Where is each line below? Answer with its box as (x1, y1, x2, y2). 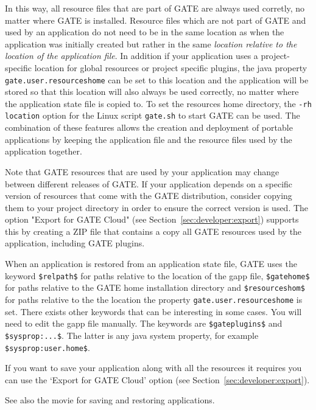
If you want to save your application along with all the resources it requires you (5, 361, 302, 374)
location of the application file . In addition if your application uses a (5, 49, 258, 62)
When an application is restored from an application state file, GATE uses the (5, 257, 297, 270)
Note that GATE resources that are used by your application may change (5, 165, 279, 178)
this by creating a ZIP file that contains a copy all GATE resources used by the (5, 224, 302, 237)
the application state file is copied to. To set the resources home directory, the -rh (5, 97, 312, 109)
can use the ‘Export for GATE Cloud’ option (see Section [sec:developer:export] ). (5, 373, 310, 386)
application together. (5, 145, 82, 158)
